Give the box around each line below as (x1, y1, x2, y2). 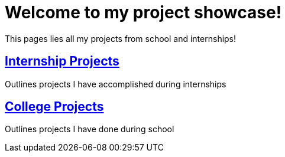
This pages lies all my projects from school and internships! (5, 33, 237, 44)
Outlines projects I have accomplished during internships (5, 78, 226, 89)
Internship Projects (5, 54, 119, 69)
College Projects (5, 99, 104, 115)
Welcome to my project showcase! (5, 2, 282, 22)
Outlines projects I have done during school (5, 124, 174, 135)
